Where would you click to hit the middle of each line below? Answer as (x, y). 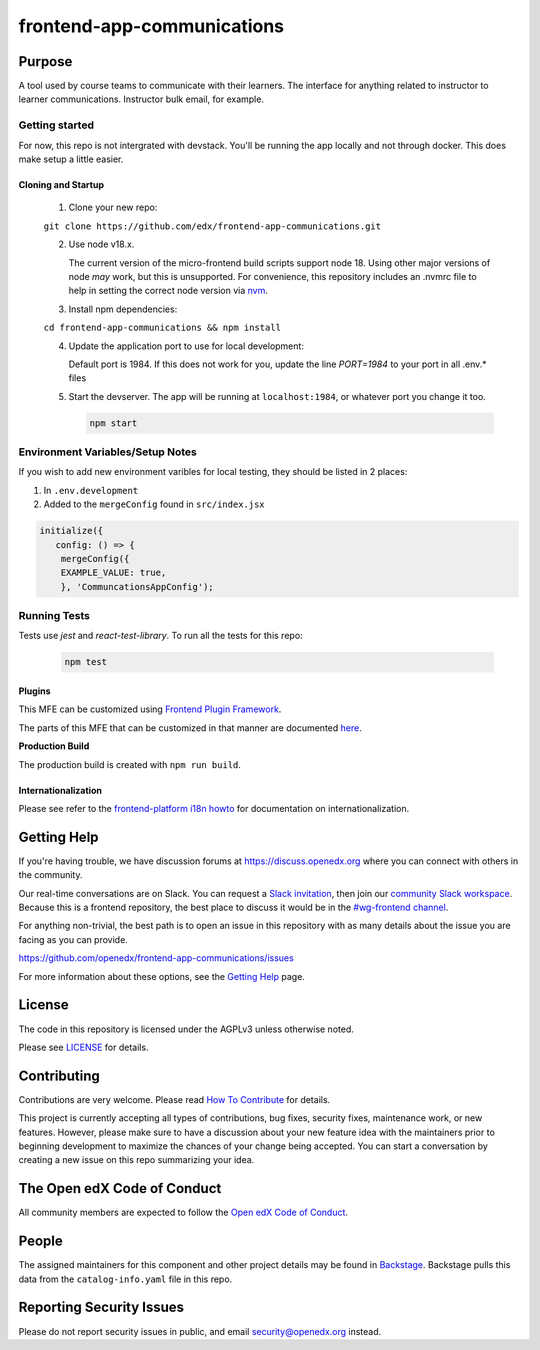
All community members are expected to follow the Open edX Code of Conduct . (183, 1212)
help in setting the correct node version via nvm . (168, 291)
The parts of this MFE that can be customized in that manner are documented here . (190, 727)
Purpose (45, 61)
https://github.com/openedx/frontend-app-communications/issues (156, 958)
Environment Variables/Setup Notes (107, 452)
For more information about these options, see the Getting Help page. (161, 976)
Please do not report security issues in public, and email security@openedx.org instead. (200, 1331)
